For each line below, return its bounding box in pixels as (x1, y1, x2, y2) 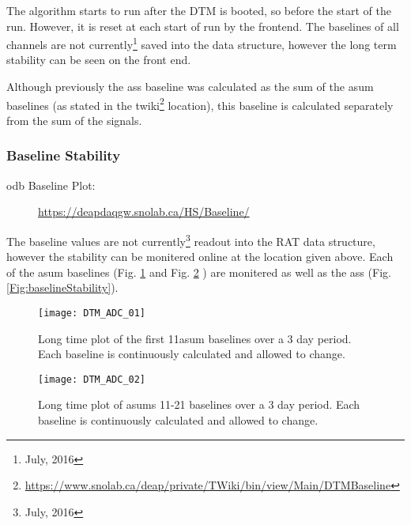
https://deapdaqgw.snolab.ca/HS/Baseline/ (38, 203, 250, 220)
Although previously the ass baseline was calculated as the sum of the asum (6, 78, 374, 95)
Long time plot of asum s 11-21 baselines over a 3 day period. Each (38, 396, 360, 413)
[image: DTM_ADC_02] (38, 373, 146, 385)
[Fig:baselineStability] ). (6, 279, 119, 296)
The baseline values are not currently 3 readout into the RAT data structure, (6, 230, 375, 249)
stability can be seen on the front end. (6, 51, 191, 68)
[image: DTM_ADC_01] (38, 307, 146, 319)
